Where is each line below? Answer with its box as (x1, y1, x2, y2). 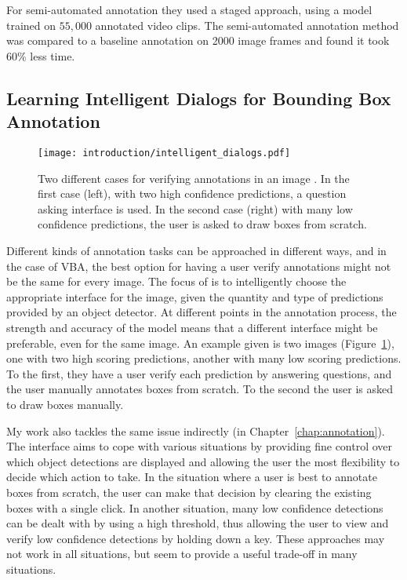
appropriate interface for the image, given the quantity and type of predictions (6, 288, 383, 305)
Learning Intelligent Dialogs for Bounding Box (6, 86, 391, 110)
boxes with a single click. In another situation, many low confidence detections (6, 499, 383, 516)
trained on (6, 16, 56, 33)
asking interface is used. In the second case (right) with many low (38, 200, 353, 217)
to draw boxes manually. (6, 396, 124, 412)
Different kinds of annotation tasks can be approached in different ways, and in (6, 243, 387, 258)
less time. (30, 47, 75, 64)
